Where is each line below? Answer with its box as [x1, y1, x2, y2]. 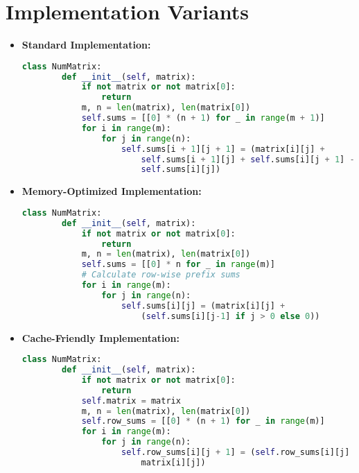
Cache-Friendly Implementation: [21, 330, 180, 345]
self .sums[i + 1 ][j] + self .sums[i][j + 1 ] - [141, 154, 355, 164]
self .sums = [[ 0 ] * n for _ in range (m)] [81, 259, 276, 270]
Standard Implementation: [21, 37, 151, 52]
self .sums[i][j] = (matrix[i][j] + [121, 300, 286, 311]
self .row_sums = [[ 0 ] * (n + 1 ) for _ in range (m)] [81, 416, 325, 427]
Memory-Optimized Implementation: [21, 184, 202, 198]
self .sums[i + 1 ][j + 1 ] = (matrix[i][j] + [121, 144, 325, 154]
